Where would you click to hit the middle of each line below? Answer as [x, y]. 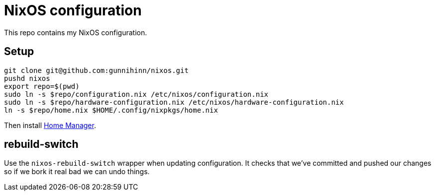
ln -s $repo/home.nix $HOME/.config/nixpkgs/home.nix [111, 110]
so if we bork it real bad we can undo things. [77, 172]
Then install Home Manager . [50, 125]
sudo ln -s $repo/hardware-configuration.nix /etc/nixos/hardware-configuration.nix [174, 102]
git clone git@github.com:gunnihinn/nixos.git [96, 70]
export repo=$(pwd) [42, 86]
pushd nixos [27, 78]
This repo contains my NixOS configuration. [76, 32]
